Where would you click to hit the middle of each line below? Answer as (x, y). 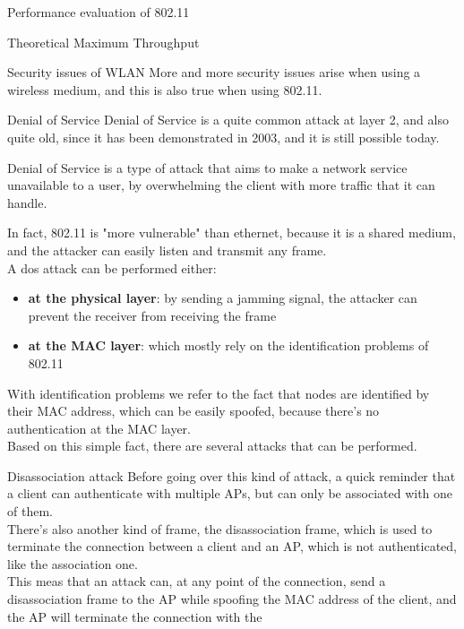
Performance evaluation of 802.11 (99, 12)
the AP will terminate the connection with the (135, 616)
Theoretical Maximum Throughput (103, 42)
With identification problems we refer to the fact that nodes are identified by (219, 393)
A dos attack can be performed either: (112, 267)
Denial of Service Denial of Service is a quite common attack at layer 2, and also (228, 120)
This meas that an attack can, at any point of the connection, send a (197, 581)
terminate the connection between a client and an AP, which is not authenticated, (232, 546)
